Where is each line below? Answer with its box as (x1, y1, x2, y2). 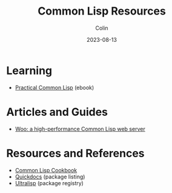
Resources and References (6, 146, 145, 160)
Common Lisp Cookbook (15, 166, 78, 174)
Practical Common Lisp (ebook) (15, 84, 94, 91)
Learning (6, 64, 53, 77)
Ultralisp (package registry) (15, 179, 84, 186)
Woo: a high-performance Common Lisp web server (15, 125, 145, 132)
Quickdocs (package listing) (15, 173, 85, 180)
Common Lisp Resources (37, 4, 167, 18)
